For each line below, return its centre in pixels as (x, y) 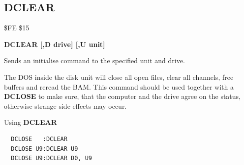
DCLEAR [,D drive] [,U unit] (55, 44)
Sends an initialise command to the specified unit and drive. (94, 60)
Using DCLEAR (30, 122)
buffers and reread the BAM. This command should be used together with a (119, 86)
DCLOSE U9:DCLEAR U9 (45, 149)
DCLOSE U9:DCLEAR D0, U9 (51, 158)
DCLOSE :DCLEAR (39, 139)
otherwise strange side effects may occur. (65, 106)
